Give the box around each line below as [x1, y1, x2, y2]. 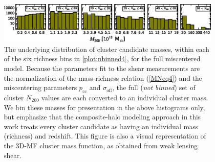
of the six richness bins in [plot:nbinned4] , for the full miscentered [4, 53, 201, 64]
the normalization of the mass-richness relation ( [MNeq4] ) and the [4, 72, 202, 83]
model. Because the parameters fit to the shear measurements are [4, 63, 200, 73]
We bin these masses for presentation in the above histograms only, [4, 102, 205, 112]
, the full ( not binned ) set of [112, 82, 195, 93]
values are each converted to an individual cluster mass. [41, 93, 208, 103]
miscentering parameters [4, 82, 77, 93]
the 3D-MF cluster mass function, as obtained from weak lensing [4, 140, 198, 150]
